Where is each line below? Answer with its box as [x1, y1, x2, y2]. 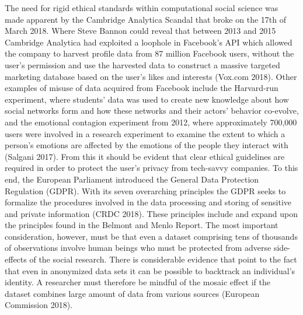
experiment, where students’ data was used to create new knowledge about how [5, 93, 289, 105]
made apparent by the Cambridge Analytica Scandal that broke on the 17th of [5, 13, 286, 25]
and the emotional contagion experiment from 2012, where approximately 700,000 [5, 116, 297, 128]
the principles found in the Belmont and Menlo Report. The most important [5, 219, 278, 231]
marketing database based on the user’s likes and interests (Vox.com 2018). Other [5, 70, 297, 82]
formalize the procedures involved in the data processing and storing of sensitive [5, 196, 292, 208]
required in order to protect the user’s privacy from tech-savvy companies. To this [5, 162, 298, 174]
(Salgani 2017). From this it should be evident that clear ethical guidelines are [5, 150, 285, 162]
